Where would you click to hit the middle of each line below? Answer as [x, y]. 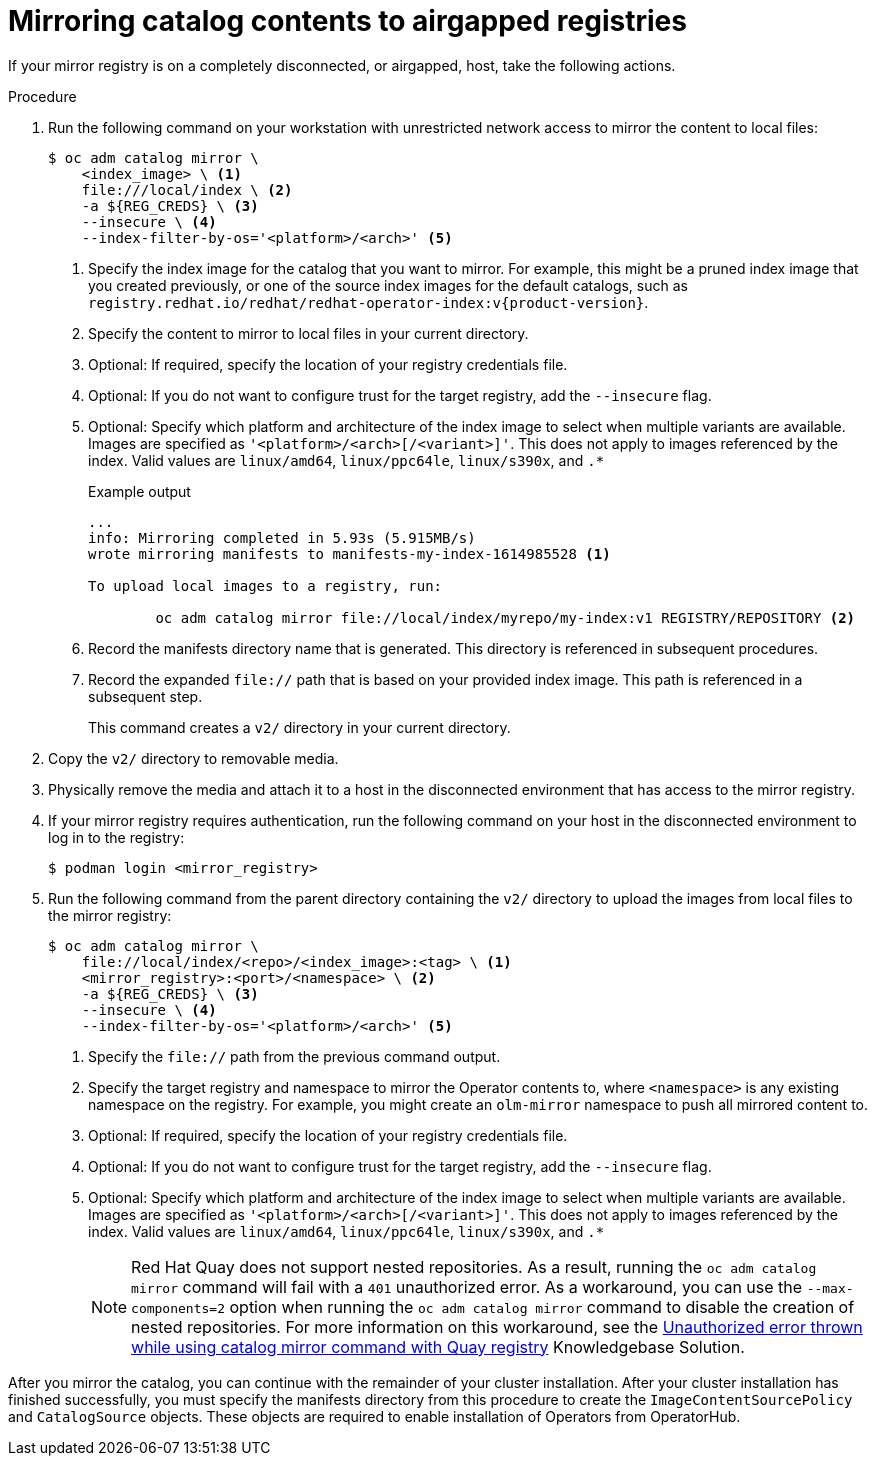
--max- [830, 1288]
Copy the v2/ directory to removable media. [193, 758]
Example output [139, 491]
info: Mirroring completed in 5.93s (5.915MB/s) [282, 537]
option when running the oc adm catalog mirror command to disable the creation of [542, 1306]
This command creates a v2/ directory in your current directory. [299, 727]
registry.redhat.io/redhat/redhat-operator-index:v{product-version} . [368, 302]
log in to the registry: [116, 837]
